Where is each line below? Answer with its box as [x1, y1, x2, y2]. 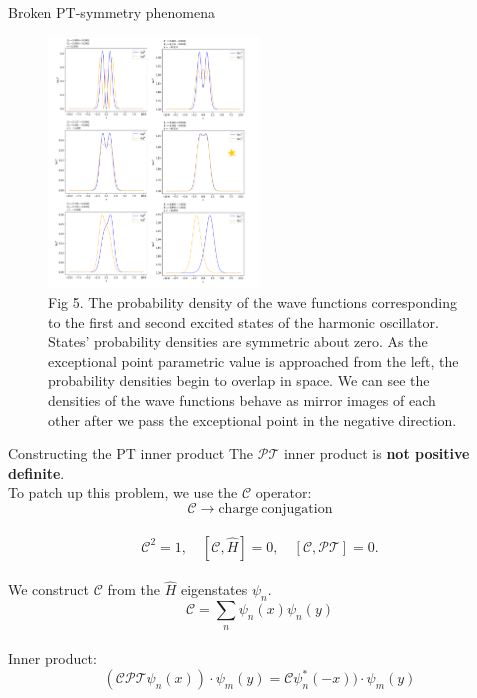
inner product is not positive [283, 443, 470, 464]
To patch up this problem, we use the [8, 482, 238, 503]
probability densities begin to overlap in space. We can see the [48, 370, 430, 391]
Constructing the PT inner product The [8, 443, 254, 464]
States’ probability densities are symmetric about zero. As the [48, 331, 428, 352]
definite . [8, 462, 65, 483]
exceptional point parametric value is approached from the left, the [48, 350, 459, 371]
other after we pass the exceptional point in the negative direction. [48, 409, 457, 430]
